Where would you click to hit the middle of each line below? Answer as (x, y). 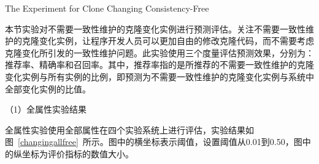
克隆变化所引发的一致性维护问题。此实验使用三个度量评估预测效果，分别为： (159, 52)
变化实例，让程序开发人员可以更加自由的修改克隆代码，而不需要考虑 (176, 41)
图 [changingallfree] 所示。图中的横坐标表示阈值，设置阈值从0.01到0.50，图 (154, 142)
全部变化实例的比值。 (48, 88)
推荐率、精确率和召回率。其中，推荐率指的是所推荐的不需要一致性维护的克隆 (159, 65)
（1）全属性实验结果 (46, 109)
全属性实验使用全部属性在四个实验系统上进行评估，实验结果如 (129, 129)
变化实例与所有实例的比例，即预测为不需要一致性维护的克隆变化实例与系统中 (159, 76)
